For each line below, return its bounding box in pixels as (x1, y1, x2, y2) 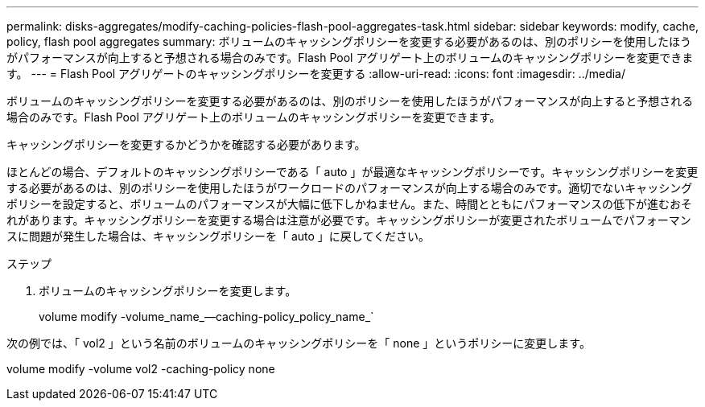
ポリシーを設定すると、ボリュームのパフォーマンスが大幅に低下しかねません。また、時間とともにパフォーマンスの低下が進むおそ (6, 197, 693, 211)
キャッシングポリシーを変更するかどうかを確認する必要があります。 (6, 138, 366, 151)
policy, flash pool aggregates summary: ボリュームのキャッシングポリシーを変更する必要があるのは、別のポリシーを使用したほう (6, 35, 692, 48)
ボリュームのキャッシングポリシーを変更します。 (39, 284, 297, 298)
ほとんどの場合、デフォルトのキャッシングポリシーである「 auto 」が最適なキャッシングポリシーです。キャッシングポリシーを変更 (6, 165, 699, 179)
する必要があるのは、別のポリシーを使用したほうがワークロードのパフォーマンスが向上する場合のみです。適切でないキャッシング (6, 181, 693, 195)
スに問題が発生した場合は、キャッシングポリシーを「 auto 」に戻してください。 (6, 229, 431, 243)
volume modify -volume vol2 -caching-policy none (6, 362, 275, 376)
